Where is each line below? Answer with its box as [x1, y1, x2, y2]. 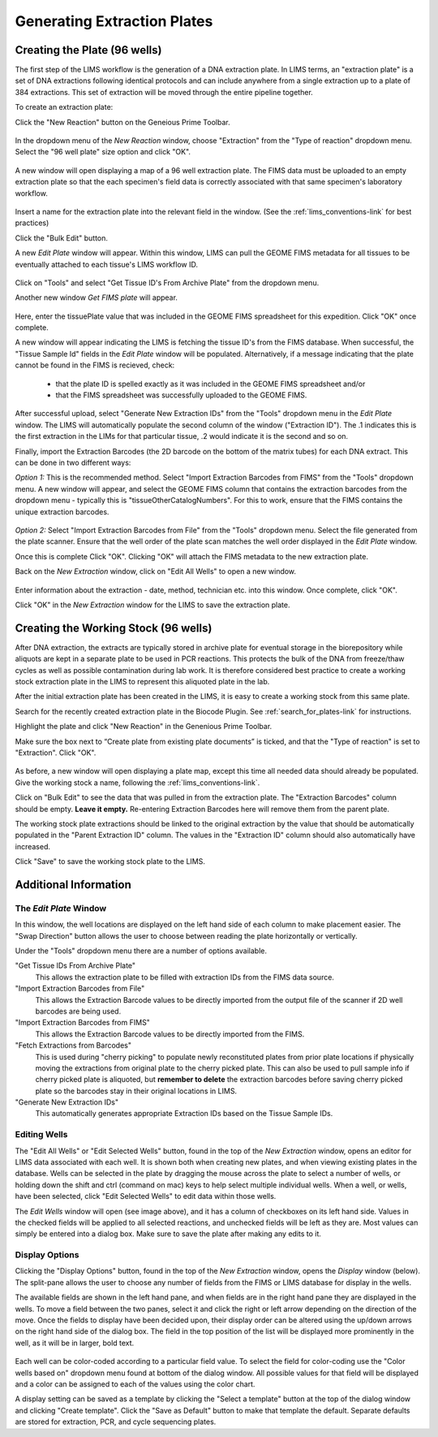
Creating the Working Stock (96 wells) [15, 621, 213, 635]
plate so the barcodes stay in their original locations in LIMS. [35, 1086, 238, 1096]
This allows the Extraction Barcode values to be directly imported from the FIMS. [35, 1029, 305, 1039]
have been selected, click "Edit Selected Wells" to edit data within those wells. [15, 1192, 277, 1201]
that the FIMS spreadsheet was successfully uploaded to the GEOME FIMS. [55, 390, 307, 400]
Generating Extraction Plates [15, 12, 213, 30]
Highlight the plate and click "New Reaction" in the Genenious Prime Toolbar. [15, 722, 273, 732]
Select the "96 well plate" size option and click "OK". [15, 147, 191, 157]
